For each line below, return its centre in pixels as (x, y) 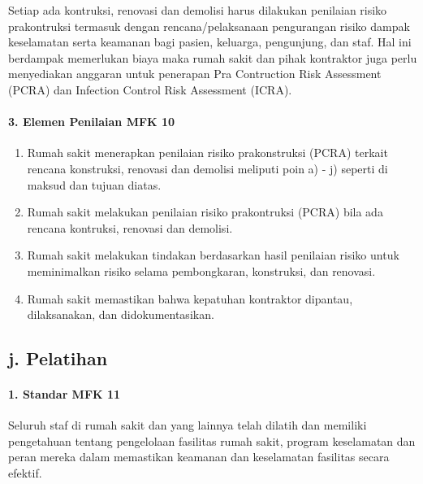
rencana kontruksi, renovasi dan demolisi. (130, 227)
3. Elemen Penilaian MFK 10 (92, 122)
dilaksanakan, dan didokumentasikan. (121, 314)
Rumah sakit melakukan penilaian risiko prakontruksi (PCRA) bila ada (205, 212)
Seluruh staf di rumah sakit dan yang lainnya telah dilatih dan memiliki (188, 425)
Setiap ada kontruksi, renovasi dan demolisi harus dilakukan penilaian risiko (198, 10)
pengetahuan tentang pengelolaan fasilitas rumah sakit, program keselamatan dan (212, 440)
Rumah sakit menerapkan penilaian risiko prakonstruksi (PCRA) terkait (207, 153)
